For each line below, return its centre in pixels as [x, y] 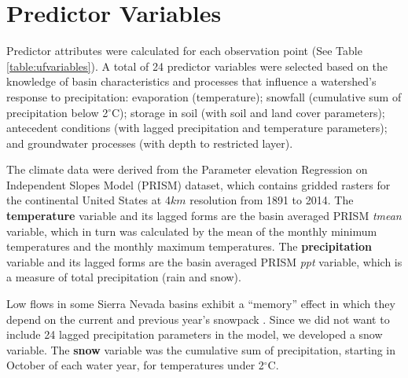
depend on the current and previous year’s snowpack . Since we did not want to [198, 319]
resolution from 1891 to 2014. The [272, 200]
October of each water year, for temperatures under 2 [135, 365]
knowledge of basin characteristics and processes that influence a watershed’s [191, 81]
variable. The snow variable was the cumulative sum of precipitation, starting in [201, 349]
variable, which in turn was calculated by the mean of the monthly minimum [192, 231]
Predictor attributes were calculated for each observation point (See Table [184, 51]
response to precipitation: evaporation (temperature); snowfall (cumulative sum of [204, 96]
